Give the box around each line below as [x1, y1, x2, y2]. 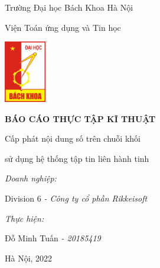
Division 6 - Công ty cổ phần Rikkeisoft [5, 192, 148, 204]
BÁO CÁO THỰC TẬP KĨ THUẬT [5, 112, 156, 125]
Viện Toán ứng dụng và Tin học [5, 21, 121, 33]
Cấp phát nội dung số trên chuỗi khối [5, 132, 141, 145]
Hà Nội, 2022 [5, 251, 53, 264]
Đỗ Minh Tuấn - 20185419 [5, 232, 101, 244]
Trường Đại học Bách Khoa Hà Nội [5, 1, 133, 13]
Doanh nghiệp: [5, 172, 57, 184]
